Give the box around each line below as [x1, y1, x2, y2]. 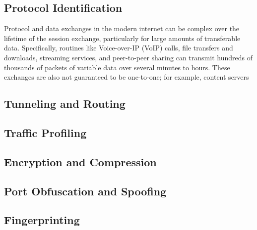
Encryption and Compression [4, 154, 157, 169]
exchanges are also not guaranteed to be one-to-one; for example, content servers [4, 72, 249, 82]
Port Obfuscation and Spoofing [4, 183, 167, 198]
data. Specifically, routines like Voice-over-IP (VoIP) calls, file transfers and [4, 43, 233, 53]
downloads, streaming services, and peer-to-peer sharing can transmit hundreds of [4, 52, 253, 62]
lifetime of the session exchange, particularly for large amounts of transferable [4, 33, 241, 43]
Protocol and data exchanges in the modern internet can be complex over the [4, 23, 240, 34]
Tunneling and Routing [4, 96, 126, 111]
